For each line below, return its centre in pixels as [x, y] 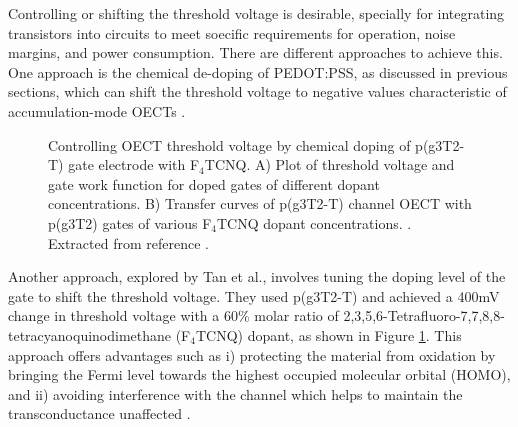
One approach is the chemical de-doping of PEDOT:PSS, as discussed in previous [258, 71]
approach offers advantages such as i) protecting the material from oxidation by [252, 354]
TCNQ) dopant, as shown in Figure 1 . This [328, 334]
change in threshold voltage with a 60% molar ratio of [173, 315]
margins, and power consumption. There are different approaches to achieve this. [255, 52]
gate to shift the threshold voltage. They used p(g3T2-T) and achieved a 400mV [254, 295]
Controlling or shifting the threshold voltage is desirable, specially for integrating [256, 13]
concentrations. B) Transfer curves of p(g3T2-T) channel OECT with [260, 203]
